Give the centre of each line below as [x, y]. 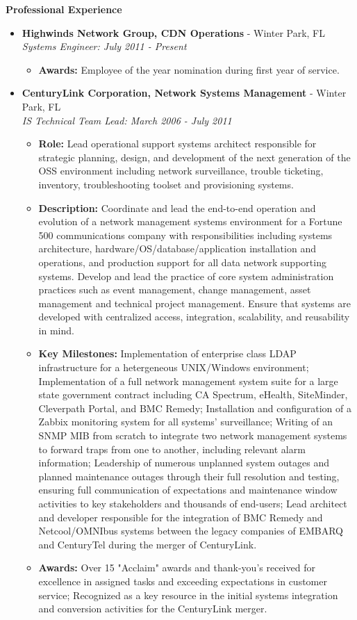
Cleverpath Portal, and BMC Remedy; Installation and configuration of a [195, 408]
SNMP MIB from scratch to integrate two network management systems [193, 435]
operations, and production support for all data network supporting [182, 262]
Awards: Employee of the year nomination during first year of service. [189, 69]
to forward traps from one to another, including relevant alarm [172, 449]
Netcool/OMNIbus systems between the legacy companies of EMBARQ [191, 531]
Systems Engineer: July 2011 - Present [104, 46]
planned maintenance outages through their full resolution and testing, [189, 476]
